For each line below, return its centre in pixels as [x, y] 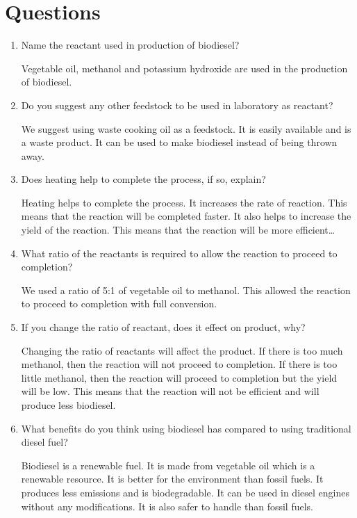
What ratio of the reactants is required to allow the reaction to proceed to [179, 253]
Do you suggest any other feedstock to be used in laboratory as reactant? [177, 105]
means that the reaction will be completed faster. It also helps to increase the [186, 216]
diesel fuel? [44, 442]
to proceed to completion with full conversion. [119, 303]
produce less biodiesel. [68, 405]
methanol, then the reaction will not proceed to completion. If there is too [179, 364]
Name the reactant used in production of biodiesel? [130, 45]
